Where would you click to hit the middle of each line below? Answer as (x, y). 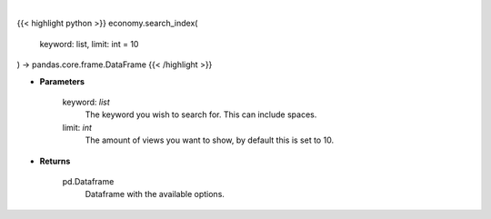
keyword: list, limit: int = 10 (89, 44)
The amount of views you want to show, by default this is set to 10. (210, 140)
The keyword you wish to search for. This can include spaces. (201, 114)
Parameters (62, 81)
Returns (55, 161)
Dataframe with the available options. (155, 194)
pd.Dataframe (88, 181)
